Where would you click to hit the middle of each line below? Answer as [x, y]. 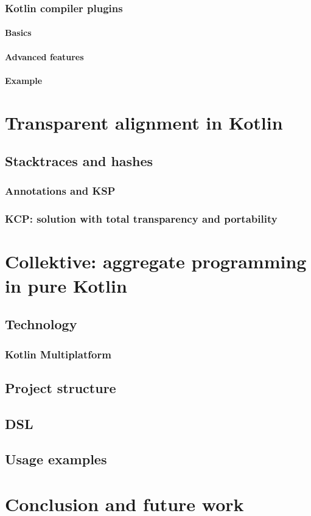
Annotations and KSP [60, 191]
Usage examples [56, 459]
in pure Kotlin [66, 285]
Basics [18, 33]
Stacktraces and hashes [79, 161]
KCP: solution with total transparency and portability [141, 219]
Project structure [61, 387]
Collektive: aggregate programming [156, 261]
